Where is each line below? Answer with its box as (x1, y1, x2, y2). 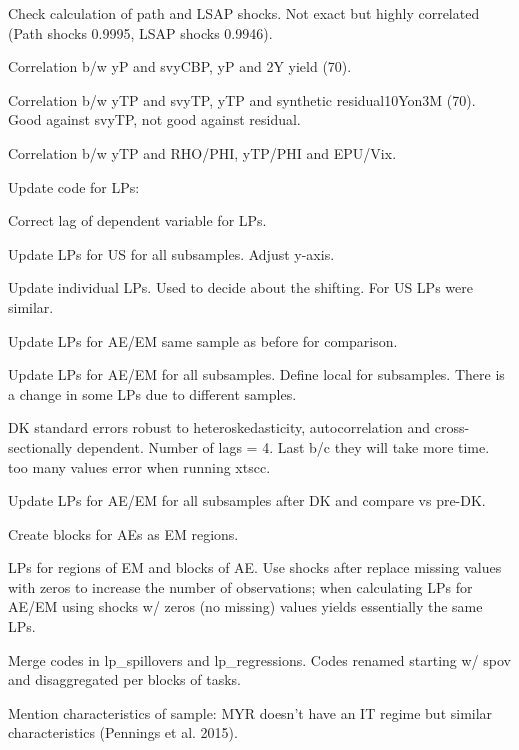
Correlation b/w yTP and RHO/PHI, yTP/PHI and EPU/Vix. (8, 142, 397, 163)
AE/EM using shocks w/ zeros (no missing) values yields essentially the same (8, 596, 483, 617)
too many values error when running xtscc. (8, 456, 271, 477)
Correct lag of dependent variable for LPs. (8, 210, 267, 231)
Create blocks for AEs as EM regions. (8, 523, 239, 544)
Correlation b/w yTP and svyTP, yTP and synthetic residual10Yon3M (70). (8, 89, 476, 110)
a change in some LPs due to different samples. (8, 383, 297, 404)
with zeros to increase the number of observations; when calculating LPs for (8, 576, 473, 597)
